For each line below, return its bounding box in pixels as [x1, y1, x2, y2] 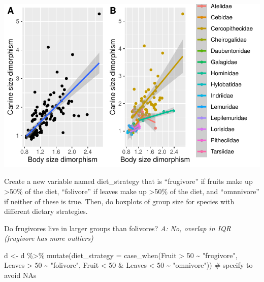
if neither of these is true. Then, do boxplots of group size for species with [4, 196, 235, 206]
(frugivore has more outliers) [4, 233, 93, 243]
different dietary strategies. [4, 206, 88, 216]
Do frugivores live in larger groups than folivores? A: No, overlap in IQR [4, 223, 231, 233]
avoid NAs [4, 270, 37, 280]
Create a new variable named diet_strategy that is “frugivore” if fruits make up [4, 176, 253, 186]
